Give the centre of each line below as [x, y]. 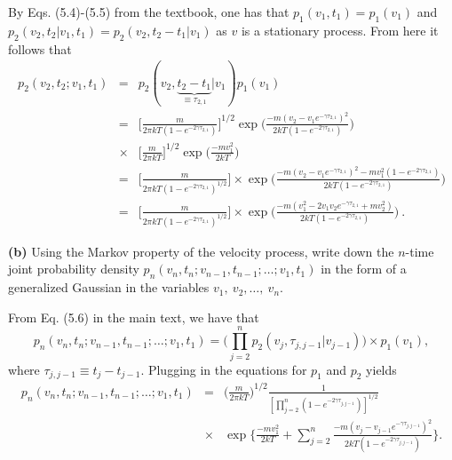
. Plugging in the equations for [224, 369]
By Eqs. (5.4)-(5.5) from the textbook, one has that [149, 12]
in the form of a [364, 269]
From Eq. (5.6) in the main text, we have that [134, 317]
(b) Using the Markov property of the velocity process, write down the [201, 251]
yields [381, 369]
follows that [40, 48]
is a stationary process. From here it [340, 30]
